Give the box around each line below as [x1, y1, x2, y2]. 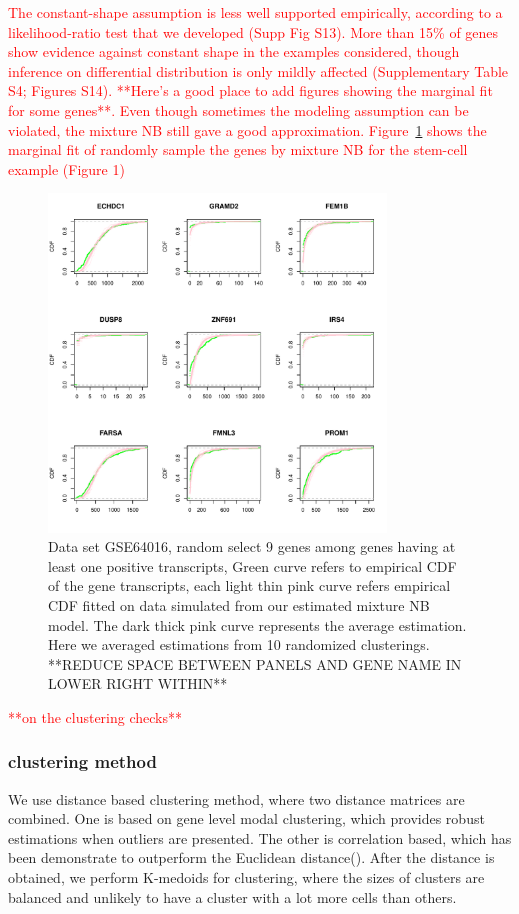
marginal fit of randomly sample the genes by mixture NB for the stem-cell [8, 139, 468, 160]
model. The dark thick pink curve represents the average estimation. [48, 614, 467, 635]
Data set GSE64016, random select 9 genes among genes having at [48, 536, 456, 557]
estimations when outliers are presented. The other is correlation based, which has [8, 827, 512, 848]
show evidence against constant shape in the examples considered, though [8, 41, 460, 62]
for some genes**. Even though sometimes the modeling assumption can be [8, 99, 469, 120]
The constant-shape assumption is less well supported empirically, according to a [8, 2, 503, 22]
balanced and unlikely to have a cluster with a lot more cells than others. [8, 886, 457, 907]
